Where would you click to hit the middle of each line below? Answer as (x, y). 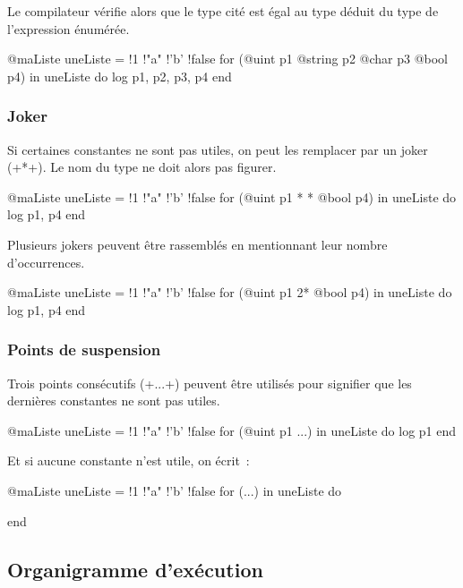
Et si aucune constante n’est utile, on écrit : (129, 460)
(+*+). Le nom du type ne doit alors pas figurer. (142, 167)
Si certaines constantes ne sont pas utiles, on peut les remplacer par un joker (218, 149)
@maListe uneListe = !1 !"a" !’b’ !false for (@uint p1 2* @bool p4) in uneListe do (230, 292)
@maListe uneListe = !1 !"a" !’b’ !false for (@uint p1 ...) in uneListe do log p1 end (232, 430)
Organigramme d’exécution (135, 569)
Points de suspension (84, 349)
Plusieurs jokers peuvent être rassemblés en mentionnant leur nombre (197, 244)
